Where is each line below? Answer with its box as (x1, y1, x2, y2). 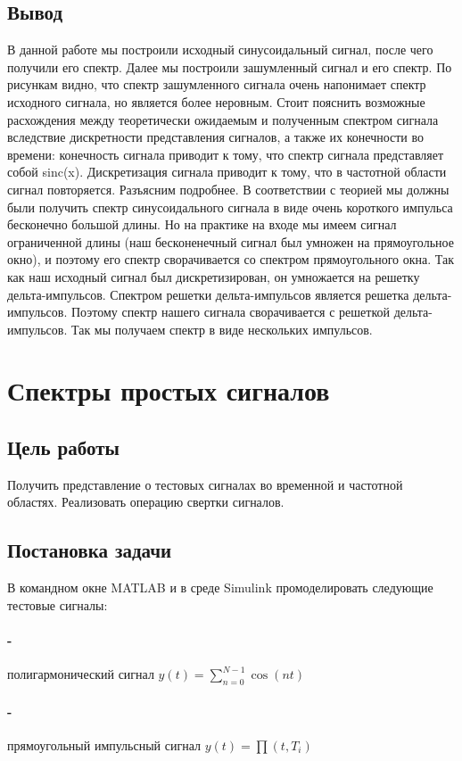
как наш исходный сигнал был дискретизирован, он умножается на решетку (7, 267, 420, 285)
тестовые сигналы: (7, 595, 108, 614)
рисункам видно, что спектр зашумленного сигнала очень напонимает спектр (7, 75, 426, 94)
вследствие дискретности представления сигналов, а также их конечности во (7, 128, 425, 146)
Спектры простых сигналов (7, 372, 330, 409)
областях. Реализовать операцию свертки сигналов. (7, 492, 285, 511)
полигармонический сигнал (7, 665, 154, 683)
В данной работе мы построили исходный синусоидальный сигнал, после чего (7, 40, 433, 59)
